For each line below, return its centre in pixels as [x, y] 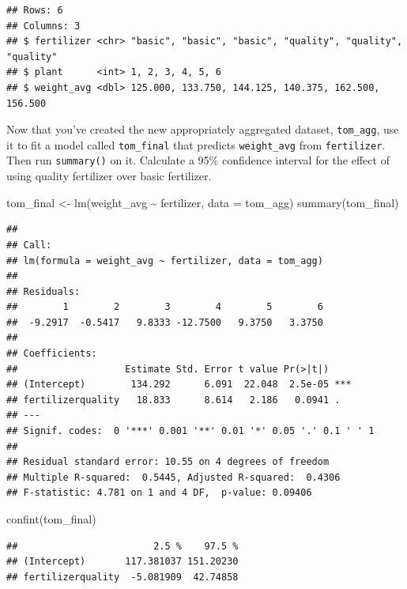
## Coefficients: [52, 354]
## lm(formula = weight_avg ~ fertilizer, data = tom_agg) [165, 261]
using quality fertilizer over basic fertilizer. [109, 176]
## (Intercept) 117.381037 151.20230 [122, 562]
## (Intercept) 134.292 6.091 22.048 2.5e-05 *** [179, 385]
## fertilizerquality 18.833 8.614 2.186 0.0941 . [173, 400]
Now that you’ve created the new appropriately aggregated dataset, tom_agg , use [203, 129]
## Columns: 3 [43, 26]
